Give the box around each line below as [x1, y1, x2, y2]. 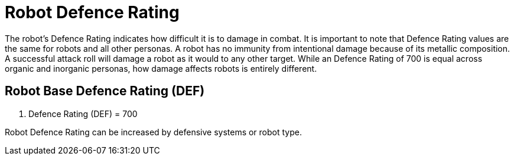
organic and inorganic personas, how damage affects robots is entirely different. [5, 63, 317, 74]
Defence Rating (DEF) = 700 [28, 108, 138, 119]
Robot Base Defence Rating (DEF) [5, 84, 205, 99]
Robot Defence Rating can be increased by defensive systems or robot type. [5, 126, 302, 137]
